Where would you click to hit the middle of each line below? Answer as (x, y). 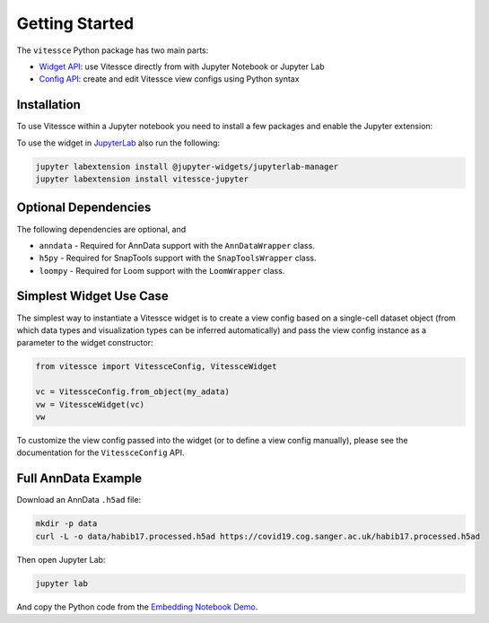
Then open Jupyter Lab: (61, 559)
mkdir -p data (66, 524)
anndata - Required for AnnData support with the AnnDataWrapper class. (177, 245)
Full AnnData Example (79, 479)
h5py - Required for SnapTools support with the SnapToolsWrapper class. (178, 258)
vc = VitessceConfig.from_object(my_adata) (133, 392)
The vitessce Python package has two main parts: (113, 50)
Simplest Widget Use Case (93, 296)
